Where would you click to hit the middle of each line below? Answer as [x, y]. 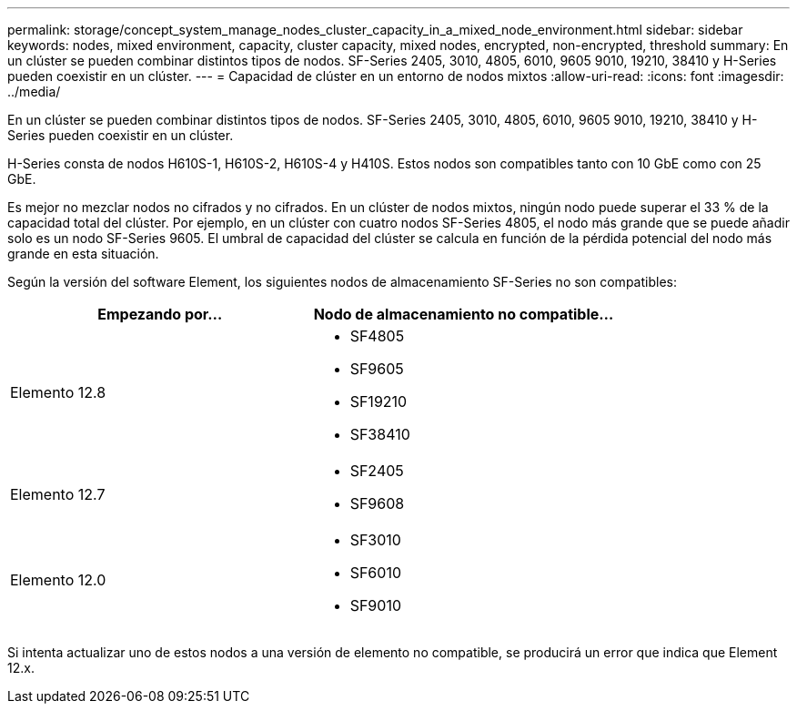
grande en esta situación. [83, 254]
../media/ [34, 91]
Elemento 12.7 [58, 494]
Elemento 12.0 [58, 580]
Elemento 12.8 [58, 392]
